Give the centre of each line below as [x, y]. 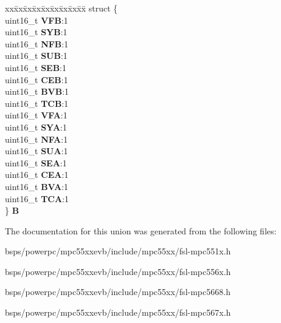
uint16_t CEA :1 [37, 175]
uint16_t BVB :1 [37, 91]
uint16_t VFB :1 [36, 20]
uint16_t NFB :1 [37, 43]
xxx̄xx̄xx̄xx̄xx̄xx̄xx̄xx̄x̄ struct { [61, 8]
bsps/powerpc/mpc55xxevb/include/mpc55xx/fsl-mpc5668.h [118, 292]
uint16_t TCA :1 [37, 198]
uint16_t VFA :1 [36, 115]
